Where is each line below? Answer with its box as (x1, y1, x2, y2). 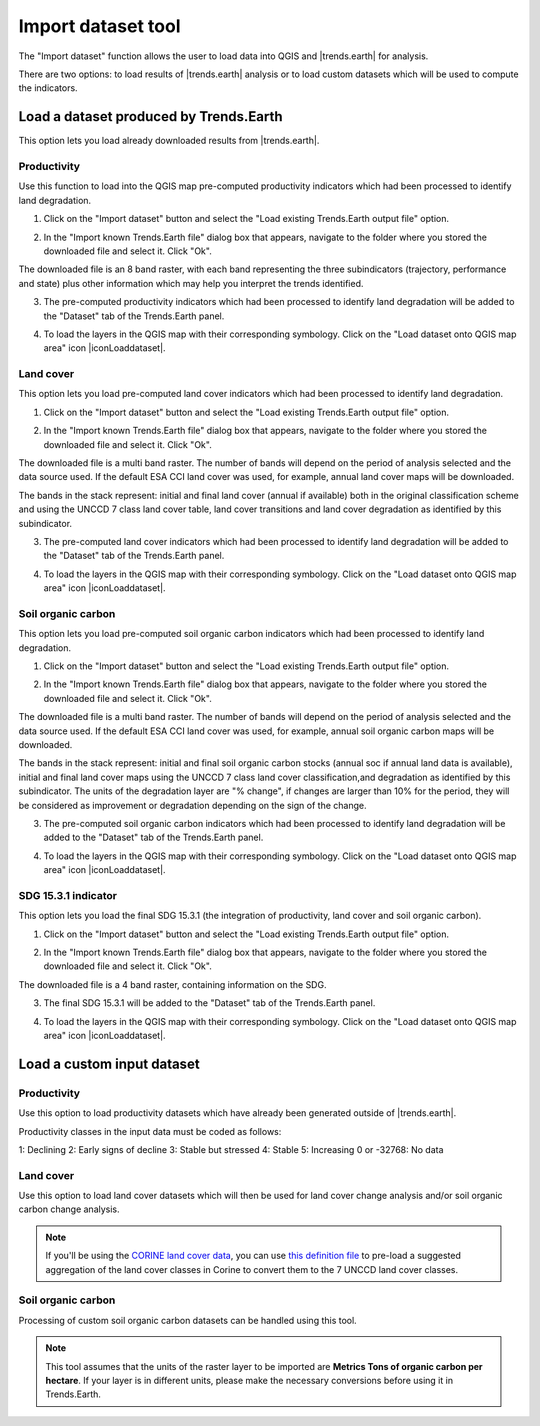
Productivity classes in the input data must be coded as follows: (18, 1125, 282, 1137)
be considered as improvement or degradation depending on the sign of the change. (18, 799, 367, 811)
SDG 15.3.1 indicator (18, 888, 117, 902)
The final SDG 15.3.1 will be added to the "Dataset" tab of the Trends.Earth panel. (43, 997, 376, 1009)
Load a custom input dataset (18, 1055, 200, 1072)
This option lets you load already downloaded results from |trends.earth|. (18, 135, 320, 147)
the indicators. (18, 82, 79, 94)
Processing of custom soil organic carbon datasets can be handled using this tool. (18, 1314, 357, 1326)
